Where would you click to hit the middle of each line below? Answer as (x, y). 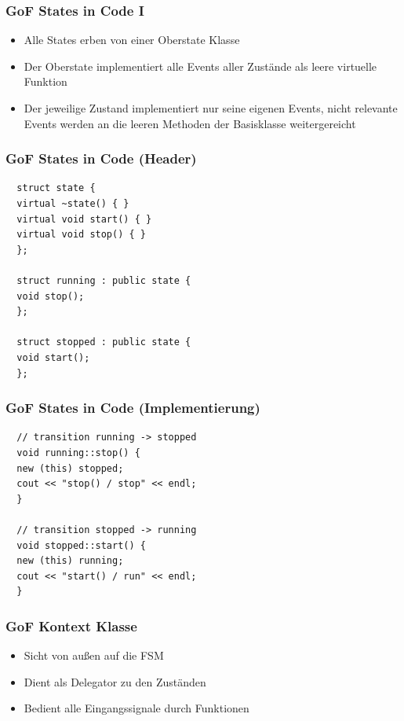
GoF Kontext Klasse (71, 625)
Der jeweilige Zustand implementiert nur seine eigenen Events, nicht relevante (211, 108)
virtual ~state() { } (73, 204)
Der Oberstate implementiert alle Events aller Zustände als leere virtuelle (200, 66)
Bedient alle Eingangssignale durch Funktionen (136, 708)
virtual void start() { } (84, 219)
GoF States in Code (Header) (101, 158)
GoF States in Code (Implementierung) (133, 408)
